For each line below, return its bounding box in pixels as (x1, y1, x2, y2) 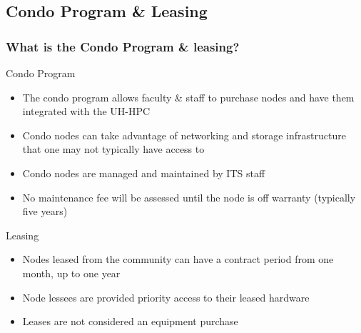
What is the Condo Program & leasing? (6, 37, 240, 55)
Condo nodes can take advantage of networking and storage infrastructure (22, 127, 346, 142)
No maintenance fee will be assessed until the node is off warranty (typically (22, 189, 356, 204)
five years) (22, 204, 68, 219)
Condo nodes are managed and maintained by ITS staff (22, 165, 265, 180)
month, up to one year (22, 265, 121, 280)
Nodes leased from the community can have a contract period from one (22, 252, 334, 267)
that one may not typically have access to (22, 141, 205, 156)
